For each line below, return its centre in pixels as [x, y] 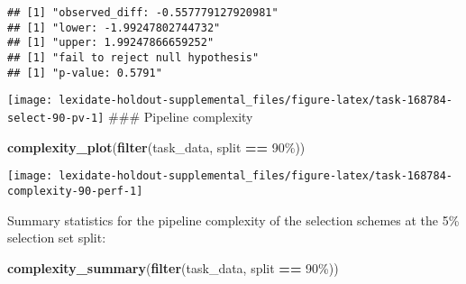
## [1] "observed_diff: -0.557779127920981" [143, 13]
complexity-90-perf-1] [75, 191]
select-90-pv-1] [56, 118]
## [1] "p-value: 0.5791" [85, 73]
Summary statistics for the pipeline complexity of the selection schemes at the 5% [233, 220]
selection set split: [57, 238]
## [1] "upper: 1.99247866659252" [111, 43]
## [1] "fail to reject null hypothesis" [133, 57]
